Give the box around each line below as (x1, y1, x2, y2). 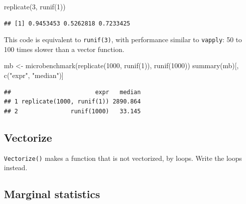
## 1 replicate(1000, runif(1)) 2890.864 (4, 98, 141, 105)
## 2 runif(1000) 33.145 (4, 107, 141, 115)
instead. (4, 162, 27, 173)
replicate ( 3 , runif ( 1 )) (4, 1, 66, 11)
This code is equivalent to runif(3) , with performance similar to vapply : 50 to (4, 34, 242, 45)
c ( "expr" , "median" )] (4, 70, 64, 80)
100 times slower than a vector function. (4, 44, 124, 54)
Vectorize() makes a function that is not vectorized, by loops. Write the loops (4, 153, 242, 163)
